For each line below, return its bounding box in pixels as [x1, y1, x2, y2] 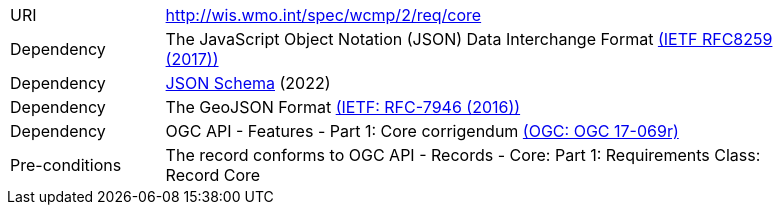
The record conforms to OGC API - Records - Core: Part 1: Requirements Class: [165, 145, 761, 165]
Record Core [165, 165, 261, 185]
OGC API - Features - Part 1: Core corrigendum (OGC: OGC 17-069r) [165, 121, 679, 141]
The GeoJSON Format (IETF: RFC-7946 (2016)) [165, 97, 521, 117]
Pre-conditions [10, 155, 122, 175]
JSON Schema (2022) [165, 73, 331, 93]
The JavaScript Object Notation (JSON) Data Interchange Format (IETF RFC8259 [165, 29, 773, 49]
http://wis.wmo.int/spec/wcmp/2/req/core [165, 5, 482, 25]
